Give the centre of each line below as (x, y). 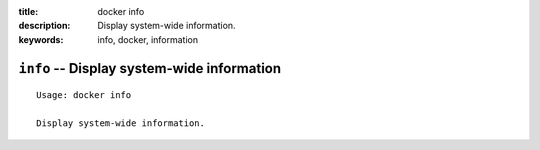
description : (44, 26)
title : (28, 11)
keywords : (41, 39)
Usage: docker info (84, 95)
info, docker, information (148, 39)
